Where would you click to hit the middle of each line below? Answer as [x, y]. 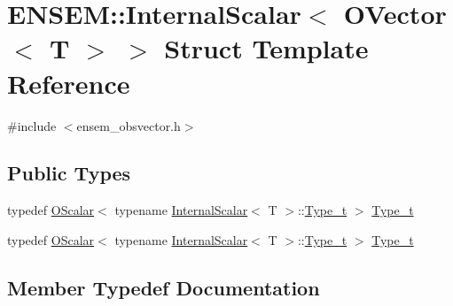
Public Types [69, 173]
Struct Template [266, 48]
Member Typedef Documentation [164, 287]
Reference [69, 83]
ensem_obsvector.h [129, 125]
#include [32, 125]
